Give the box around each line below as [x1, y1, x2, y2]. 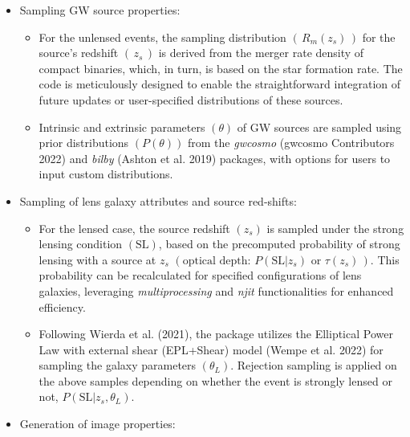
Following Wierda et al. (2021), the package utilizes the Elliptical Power [39, 325, 393, 342]
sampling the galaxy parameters [39, 357, 197, 374]
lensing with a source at [39, 251, 156, 268]
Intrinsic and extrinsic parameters [39, 118, 205, 135]
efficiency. [39, 298, 86, 315]
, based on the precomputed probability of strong [158, 235, 400, 252]
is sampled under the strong [266, 219, 404, 236]
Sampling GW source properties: [19, 2, 181, 18]
